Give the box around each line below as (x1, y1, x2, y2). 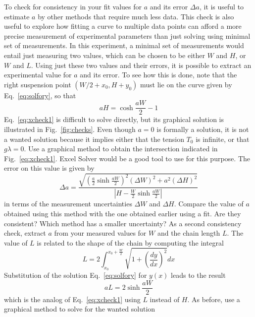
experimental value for (4, 69, 72, 80)
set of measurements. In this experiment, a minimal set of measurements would (4, 40, 244, 51)
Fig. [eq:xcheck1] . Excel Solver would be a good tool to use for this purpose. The (4, 153, 250, 163)
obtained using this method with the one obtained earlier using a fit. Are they (4, 208, 241, 218)
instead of (150, 294, 180, 304)
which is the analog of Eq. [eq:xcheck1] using (4, 294, 141, 304)
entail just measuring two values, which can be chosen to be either (4, 50, 205, 60)
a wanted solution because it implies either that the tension (4, 133, 184, 144)
